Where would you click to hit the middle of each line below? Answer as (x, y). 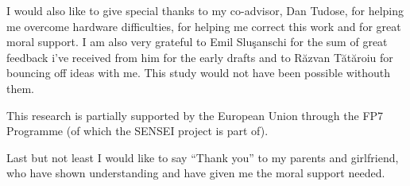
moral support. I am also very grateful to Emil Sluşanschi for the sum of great (197, 42)
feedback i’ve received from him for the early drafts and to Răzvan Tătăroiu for (200, 57)
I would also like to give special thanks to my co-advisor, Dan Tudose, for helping (205, 10)
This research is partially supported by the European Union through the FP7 (195, 115)
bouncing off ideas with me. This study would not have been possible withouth (199, 73)
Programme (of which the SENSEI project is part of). (137, 131)
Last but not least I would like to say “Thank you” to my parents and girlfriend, (203, 157)
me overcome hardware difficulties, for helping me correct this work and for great (204, 26)
